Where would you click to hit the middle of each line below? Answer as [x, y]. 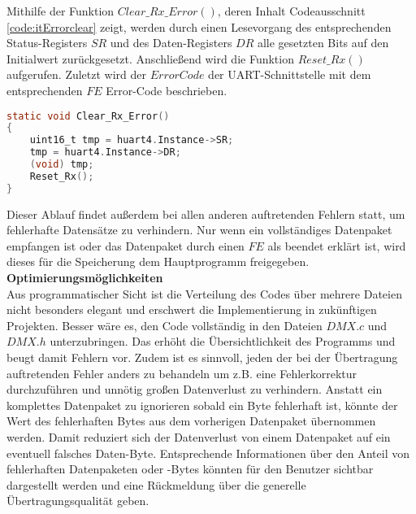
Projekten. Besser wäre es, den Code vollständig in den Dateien [165, 325]
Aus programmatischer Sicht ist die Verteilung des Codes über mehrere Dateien [204, 293]
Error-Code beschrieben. [167, 90]
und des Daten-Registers [171, 43]
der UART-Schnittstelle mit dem [290, 74]
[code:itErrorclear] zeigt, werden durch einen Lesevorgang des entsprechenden [199, 26]
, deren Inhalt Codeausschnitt [291, 11]
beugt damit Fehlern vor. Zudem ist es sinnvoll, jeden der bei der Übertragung [202, 357]
